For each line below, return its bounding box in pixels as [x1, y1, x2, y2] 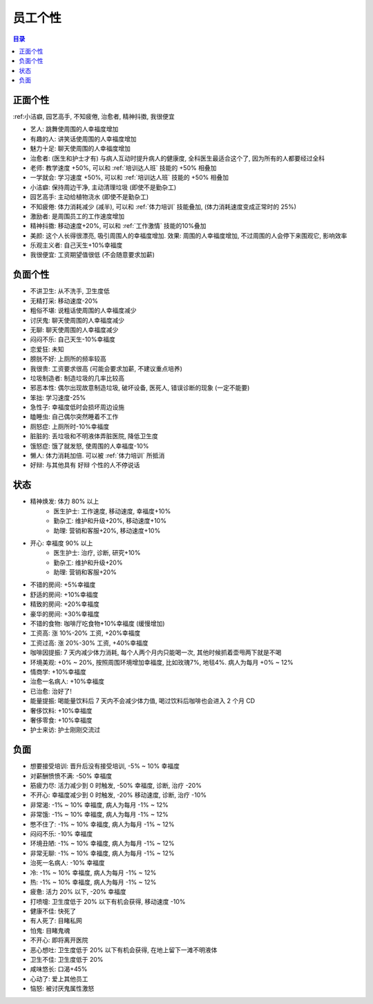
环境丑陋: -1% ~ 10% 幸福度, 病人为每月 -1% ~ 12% [30, 840, 175, 848]
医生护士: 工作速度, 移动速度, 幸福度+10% [53, 506, 171, 515]
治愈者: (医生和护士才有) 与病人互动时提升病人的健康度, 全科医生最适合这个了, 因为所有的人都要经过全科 [30, 154, 325, 162]
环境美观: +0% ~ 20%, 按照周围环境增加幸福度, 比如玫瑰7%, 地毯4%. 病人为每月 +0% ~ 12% [30, 658, 294, 666]
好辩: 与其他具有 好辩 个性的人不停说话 [30, 461, 140, 469]
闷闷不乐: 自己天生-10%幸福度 [30, 335, 115, 343]
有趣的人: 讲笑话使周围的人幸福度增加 [30, 135, 137, 143]
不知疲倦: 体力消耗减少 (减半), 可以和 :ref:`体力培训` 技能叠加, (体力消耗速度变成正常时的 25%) [30, 202, 297, 211]
